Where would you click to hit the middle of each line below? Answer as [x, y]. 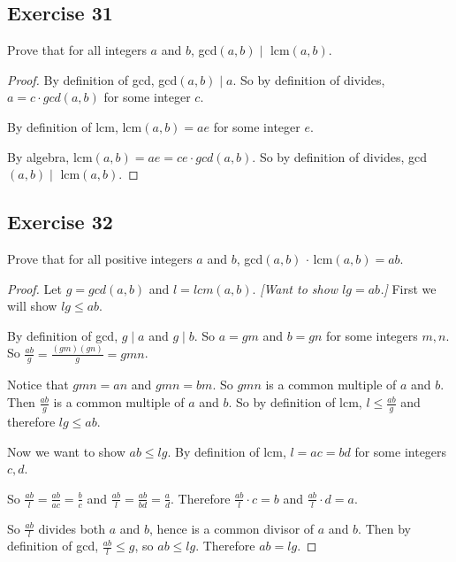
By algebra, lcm [50, 156]
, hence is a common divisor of [232, 528]
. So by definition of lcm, [295, 402]
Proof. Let [34, 288]
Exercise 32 [60, 222]
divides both [72, 528]
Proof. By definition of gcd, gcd [92, 79]
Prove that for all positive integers [100, 258]
